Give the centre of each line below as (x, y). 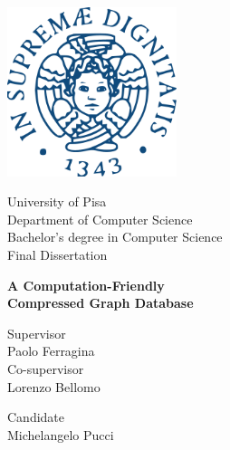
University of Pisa (57, 201)
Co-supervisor (46, 369)
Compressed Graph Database (101, 303)
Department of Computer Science (100, 219)
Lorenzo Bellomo (54, 386)
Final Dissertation (57, 255)
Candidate (36, 417)
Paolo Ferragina (51, 351)
